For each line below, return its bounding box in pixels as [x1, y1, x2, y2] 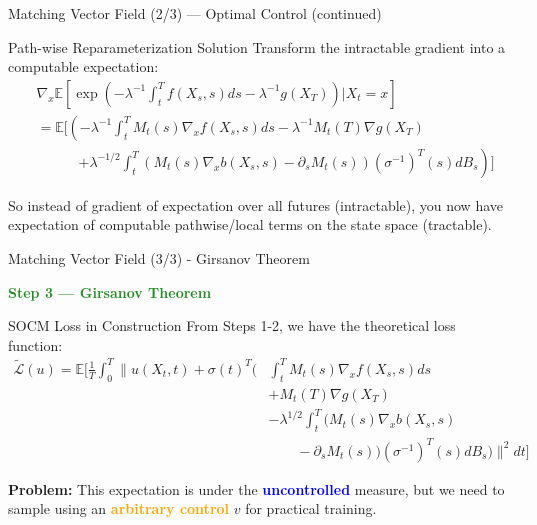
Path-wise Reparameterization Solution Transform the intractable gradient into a [8, 36, 506, 57]
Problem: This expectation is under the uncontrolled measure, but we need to [8, 478, 505, 499]
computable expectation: [8, 56, 159, 77]
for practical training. [245, 498, 377, 519]
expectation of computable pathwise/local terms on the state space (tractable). [8, 214, 492, 235]
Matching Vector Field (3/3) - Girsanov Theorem [8, 248, 310, 269]
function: [8, 334, 63, 355]
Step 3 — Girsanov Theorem [8, 281, 212, 302]
